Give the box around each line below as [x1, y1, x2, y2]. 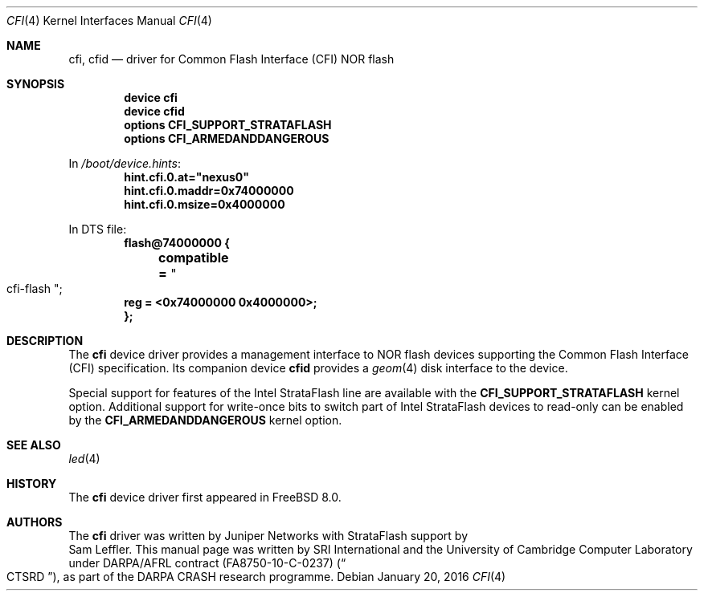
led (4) [68, 452, 100, 465]
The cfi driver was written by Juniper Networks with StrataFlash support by [68, 529, 469, 542]
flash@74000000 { [124, 236, 230, 250]
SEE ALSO [6, 438, 61, 452]
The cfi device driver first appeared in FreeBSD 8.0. [68, 490, 342, 504]
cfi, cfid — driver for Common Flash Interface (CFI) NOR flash [68, 52, 395, 66]
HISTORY [6, 477, 57, 490]
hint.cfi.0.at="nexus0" [124, 170, 250, 184]
